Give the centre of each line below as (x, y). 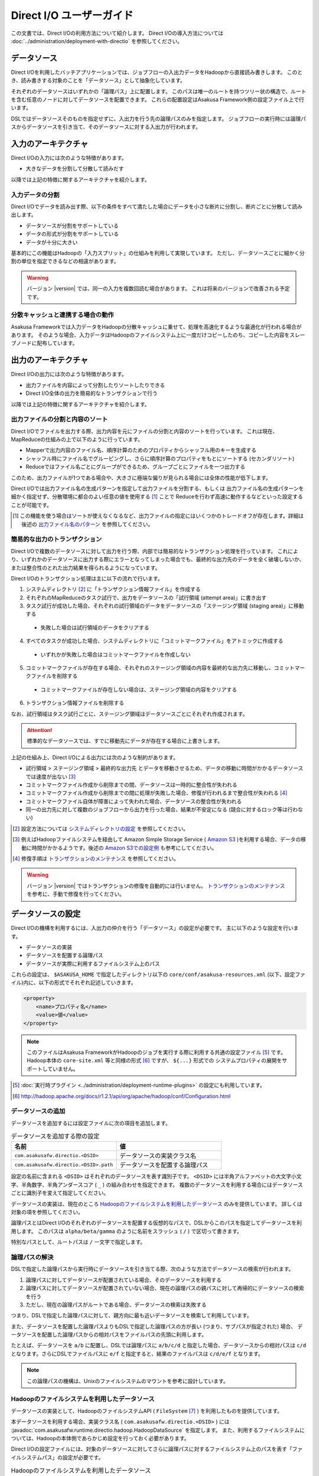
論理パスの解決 (32, 1257)
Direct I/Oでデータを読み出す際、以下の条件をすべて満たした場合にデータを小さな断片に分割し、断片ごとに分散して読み (157, 207)
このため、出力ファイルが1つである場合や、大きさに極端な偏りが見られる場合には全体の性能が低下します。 (141, 478)
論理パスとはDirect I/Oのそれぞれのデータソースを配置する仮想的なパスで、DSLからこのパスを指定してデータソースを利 (157, 1223)
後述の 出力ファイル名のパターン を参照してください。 (87, 524)
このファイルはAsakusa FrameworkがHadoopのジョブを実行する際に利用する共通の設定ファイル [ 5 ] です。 (157, 1052)
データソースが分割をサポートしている (72, 226)
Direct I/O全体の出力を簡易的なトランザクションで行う (92, 393)
